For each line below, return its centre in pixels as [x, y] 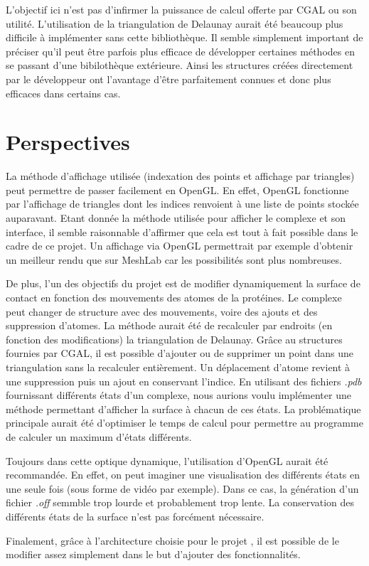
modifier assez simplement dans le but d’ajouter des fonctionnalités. [153, 554]
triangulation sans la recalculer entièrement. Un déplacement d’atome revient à [178, 367]
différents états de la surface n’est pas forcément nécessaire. [135, 516]
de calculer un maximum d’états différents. [99, 436]
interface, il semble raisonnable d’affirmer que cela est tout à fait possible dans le [182, 231]
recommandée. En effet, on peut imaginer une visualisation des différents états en [183, 475]
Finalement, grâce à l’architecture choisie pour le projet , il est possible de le [172, 540]
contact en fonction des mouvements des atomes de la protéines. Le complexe [174, 298]
